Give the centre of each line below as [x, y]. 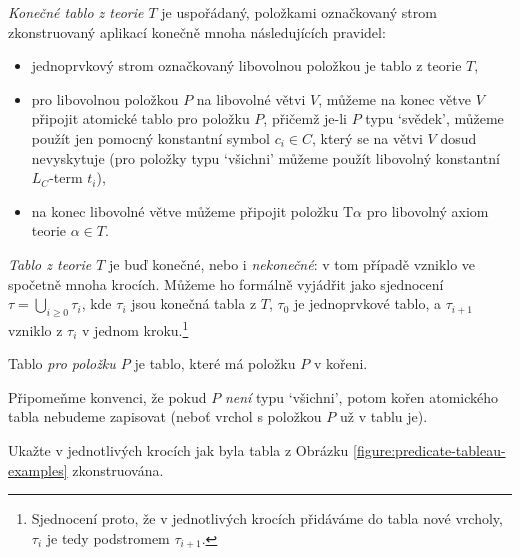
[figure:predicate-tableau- [429, 449]
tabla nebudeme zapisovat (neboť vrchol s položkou [165, 416]
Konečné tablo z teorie [76, 12]
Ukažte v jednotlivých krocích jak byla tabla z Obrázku [178, 449]
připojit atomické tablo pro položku [140, 118]
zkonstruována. [118, 469]
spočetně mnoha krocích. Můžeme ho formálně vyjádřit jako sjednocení [226, 283]
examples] [38, 469]
